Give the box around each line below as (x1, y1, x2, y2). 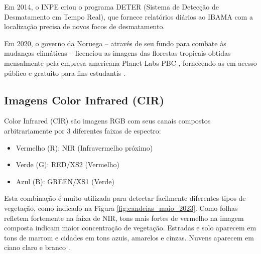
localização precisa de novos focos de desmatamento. (4, 21, 165, 32)
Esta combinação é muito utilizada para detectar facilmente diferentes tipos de (4, 193, 246, 203)
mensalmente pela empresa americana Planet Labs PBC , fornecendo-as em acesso (4, 57, 257, 68)
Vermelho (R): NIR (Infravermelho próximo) (16, 142, 153, 153)
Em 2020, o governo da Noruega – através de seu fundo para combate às (4, 38, 226, 48)
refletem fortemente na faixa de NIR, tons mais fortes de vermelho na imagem (4, 212, 244, 223)
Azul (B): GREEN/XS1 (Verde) (16, 176, 114, 186)
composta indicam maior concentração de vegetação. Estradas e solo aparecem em (4, 222, 256, 233)
